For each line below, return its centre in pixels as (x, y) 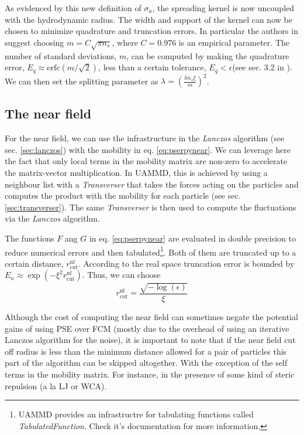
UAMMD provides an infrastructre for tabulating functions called (136, 414)
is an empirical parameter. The (234, 42)
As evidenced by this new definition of (73, 8)
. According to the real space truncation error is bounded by (186, 263)
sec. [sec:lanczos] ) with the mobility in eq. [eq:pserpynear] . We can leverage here (148, 149)
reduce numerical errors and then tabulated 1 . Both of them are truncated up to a (151, 251)
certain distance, (34, 263)
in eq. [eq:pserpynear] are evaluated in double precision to (193, 238)
